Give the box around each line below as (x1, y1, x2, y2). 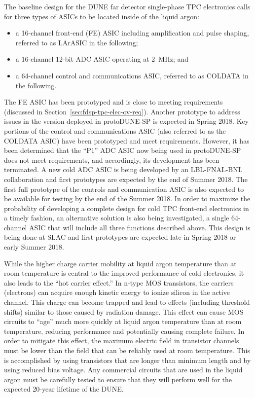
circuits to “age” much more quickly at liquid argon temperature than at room (4, 316, 242, 326)
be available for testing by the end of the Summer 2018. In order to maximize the (4, 193, 251, 204)
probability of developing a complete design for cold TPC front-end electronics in (4, 203, 249, 213)
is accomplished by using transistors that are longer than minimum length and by (4, 355, 251, 365)
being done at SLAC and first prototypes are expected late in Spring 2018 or (4, 232, 236, 242)
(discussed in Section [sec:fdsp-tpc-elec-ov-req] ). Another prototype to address (4, 106, 240, 116)
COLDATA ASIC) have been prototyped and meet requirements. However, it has (4, 135, 250, 145)
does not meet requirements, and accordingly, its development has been (4, 154, 219, 165)
